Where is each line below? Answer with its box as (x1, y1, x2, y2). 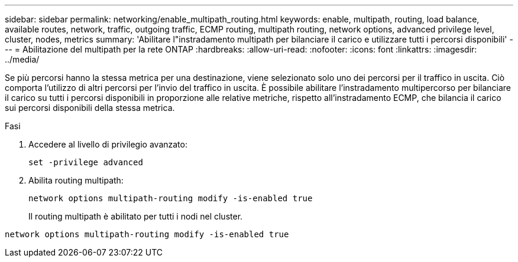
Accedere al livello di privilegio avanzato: (28, 139, 187, 149)
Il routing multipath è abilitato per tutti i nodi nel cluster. (28, 211, 243, 221)
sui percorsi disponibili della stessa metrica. (5, 103, 175, 113)
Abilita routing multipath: (28, 175, 124, 185)
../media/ (5, 54, 40, 64)
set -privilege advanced (28, 158, 143, 167)
